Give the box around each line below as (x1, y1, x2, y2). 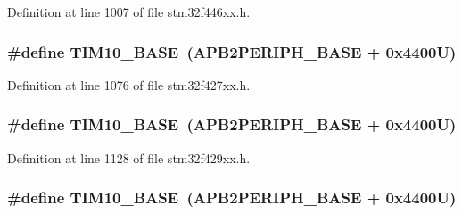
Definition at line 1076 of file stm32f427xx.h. (7, 75, 251, 94)
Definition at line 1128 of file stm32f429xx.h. (7, 148, 251, 167)
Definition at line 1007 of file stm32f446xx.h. (7, 3, 251, 21)
